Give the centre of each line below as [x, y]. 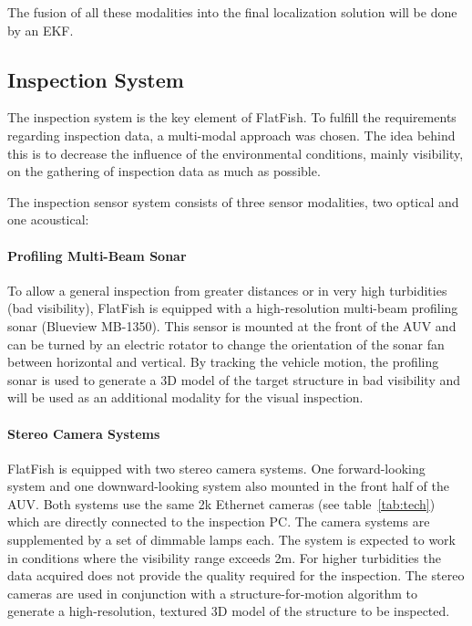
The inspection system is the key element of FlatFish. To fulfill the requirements [232, 117]
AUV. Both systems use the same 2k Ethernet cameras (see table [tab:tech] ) [221, 503]
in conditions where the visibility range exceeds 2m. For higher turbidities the [224, 557]
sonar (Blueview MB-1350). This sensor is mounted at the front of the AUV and [232, 325]
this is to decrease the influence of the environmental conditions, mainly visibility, [236, 153]
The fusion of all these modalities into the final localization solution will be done [232, 12]
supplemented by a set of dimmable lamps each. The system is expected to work [231, 540]
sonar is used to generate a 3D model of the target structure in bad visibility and [234, 379]
